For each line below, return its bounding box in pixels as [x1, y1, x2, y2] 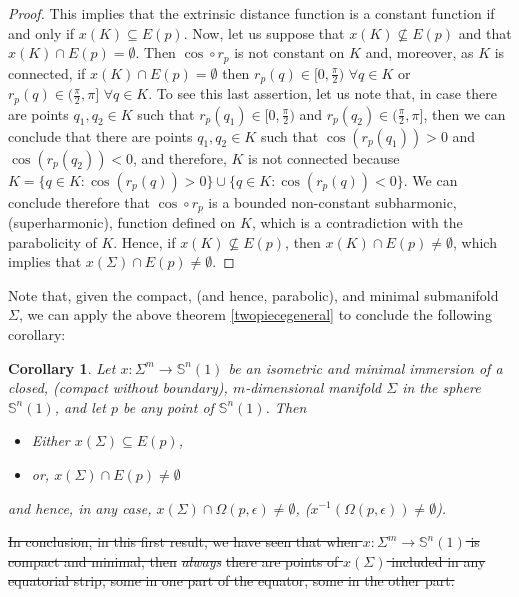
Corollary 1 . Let [8, 357, 116, 378]
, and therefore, [133, 147, 227, 168]
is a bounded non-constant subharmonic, [208, 191, 457, 212]
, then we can [423, 103, 506, 124]
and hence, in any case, [8, 497, 152, 518]
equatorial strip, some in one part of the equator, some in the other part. [8, 570, 455, 591]
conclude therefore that [8, 191, 151, 212]
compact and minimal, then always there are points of [8, 550, 339, 571]
